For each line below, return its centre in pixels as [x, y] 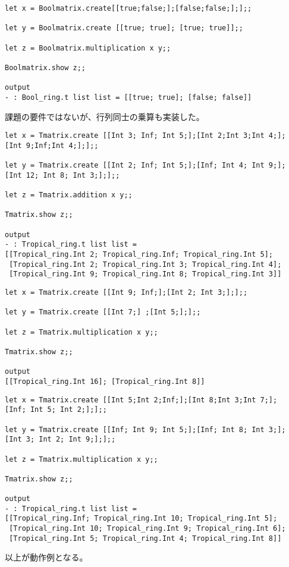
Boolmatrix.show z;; [45, 67]
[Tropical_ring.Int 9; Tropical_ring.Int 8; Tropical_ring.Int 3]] [145, 274]
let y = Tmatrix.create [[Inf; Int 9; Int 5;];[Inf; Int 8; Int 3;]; [145, 429]
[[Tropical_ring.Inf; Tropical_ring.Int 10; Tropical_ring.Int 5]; [141, 519]
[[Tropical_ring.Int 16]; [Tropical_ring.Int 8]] [105, 381]
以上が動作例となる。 [46, 557]
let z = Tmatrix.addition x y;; [69, 195]
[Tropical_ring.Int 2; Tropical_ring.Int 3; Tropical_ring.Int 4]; [145, 264]
